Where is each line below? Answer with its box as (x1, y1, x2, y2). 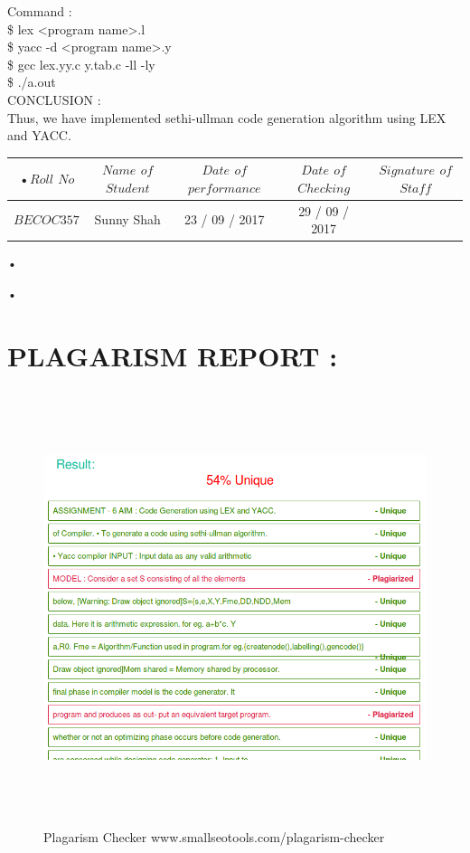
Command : (7, 2, 72, 20)
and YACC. (7, 126, 71, 145)
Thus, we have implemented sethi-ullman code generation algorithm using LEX (7, 108, 446, 127)
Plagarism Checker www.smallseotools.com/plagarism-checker (43, 828, 385, 847)
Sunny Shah (94, 210, 161, 229)
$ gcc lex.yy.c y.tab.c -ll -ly (7, 54, 155, 73)
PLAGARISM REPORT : (7, 336, 338, 374)
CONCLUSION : (7, 90, 101, 109)
